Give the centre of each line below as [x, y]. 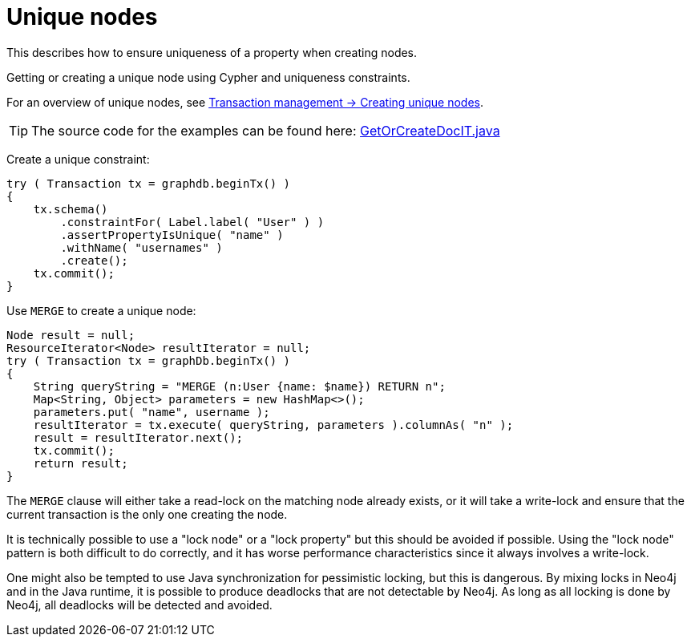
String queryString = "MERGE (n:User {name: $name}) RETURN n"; [239, 386]
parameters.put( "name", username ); [152, 412]
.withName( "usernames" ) [141, 247]
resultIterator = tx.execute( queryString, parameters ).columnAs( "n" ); [273, 425]
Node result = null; [71, 335]
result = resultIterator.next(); [138, 437]
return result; [81, 463]
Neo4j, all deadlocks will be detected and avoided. [139, 605]
